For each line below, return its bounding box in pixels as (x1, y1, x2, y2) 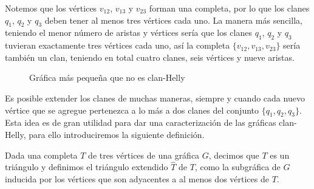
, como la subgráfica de (194, 160, 281, 173)
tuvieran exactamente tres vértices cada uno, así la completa (5, 39, 230, 52)
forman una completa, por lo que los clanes (149, 2, 310, 14)
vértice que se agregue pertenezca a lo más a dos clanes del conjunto (5, 103, 259, 116)
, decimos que (208, 148, 259, 161)
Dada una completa (5, 148, 78, 161)
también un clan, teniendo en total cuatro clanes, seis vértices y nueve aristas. (5, 50, 295, 63)
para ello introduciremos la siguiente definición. (29, 128, 205, 140)
